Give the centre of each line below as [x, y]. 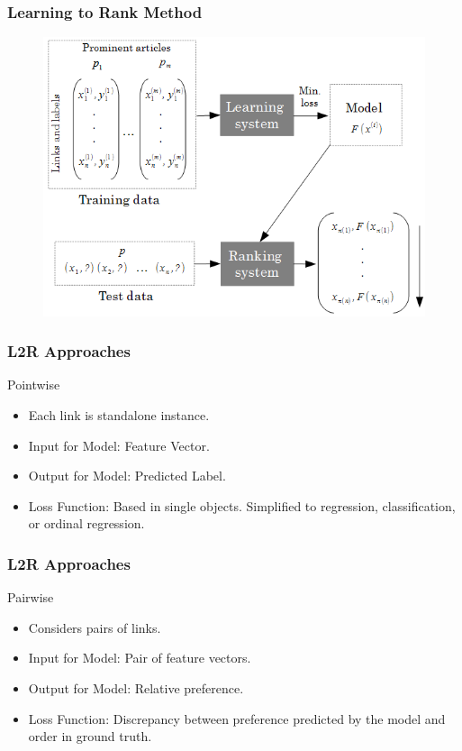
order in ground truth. [90, 736]
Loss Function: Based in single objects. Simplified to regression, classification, [242, 505]
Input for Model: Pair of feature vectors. [140, 658]
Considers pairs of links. [95, 627]
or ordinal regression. [86, 523]
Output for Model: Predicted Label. [127, 476]
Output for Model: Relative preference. [136, 688]
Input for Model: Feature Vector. [119, 445]
